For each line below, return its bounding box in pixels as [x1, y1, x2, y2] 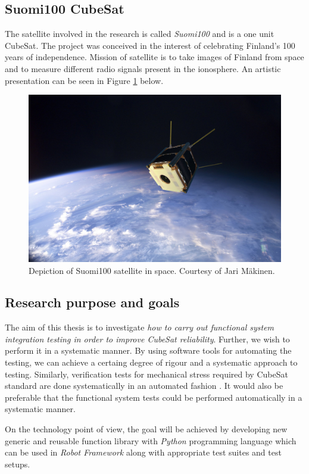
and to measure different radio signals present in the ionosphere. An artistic [5, 62, 281, 74]
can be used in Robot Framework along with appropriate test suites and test [5, 446, 282, 459]
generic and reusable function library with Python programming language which [5, 434, 296, 447]
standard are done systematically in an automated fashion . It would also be [5, 379, 283, 392]
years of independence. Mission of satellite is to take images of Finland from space [5, 51, 304, 63]
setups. [5, 457, 30, 470]
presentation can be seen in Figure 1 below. [5, 74, 164, 86]
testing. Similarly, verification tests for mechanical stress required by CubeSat [5, 367, 288, 380]
